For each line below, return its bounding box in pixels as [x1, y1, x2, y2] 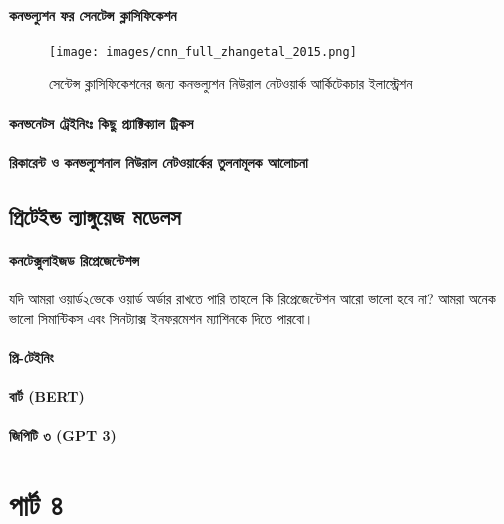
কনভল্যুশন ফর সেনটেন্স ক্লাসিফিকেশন [9, 4, 177, 25]
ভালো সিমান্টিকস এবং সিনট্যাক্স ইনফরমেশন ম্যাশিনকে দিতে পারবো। [9, 307, 314, 328]
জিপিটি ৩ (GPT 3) [9, 425, 117, 446]
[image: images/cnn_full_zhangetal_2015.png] [49, 44, 357, 59]
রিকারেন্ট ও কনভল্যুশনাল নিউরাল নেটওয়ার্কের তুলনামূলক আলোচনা [9, 151, 308, 172]
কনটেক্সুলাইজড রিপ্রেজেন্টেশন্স [9, 249, 140, 270]
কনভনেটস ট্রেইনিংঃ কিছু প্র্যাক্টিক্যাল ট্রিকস [9, 112, 194, 133]
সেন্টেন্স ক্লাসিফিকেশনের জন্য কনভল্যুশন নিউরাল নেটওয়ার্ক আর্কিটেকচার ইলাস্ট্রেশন [49, 73, 413, 94]
